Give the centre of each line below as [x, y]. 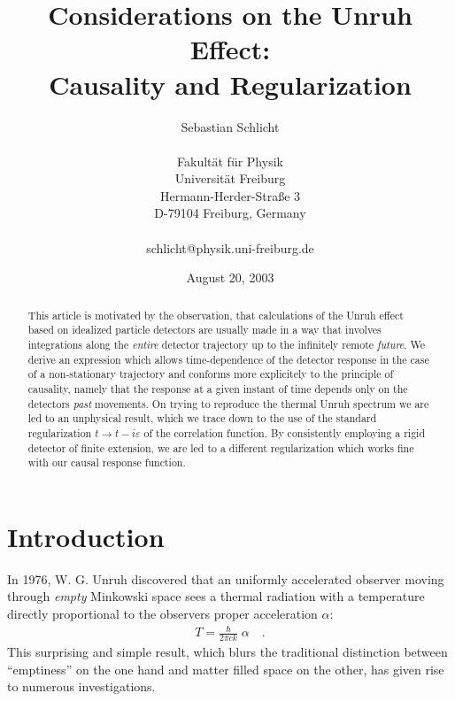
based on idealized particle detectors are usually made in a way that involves [204, 330]
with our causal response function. [107, 462]
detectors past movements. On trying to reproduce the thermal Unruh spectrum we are [228, 403]
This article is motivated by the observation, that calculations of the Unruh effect [216, 315]
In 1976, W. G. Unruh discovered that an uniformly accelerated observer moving [226, 578]
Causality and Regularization [230, 84]
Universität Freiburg [230, 178]
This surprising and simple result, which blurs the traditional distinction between [227, 651]
